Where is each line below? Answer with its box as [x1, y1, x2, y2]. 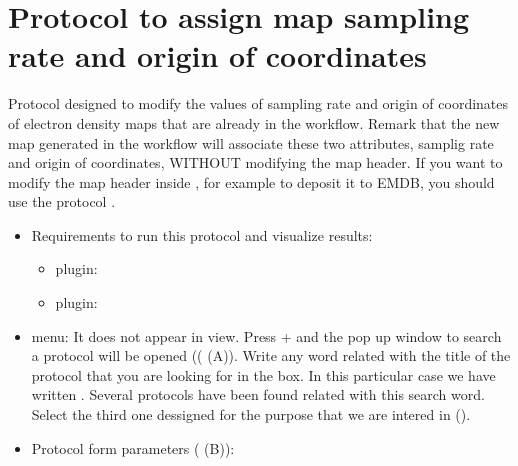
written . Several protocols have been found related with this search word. [31, 384, 485, 405]
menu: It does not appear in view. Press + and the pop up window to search [31, 325, 502, 346]
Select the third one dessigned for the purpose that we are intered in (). [31, 404, 471, 425]
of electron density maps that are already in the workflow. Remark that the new [8, 112, 500, 133]
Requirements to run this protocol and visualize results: [31, 224, 373, 245]
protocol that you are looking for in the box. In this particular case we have [31, 364, 496, 385]
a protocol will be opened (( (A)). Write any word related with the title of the [31, 345, 511, 366]
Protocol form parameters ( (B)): [31, 437, 235, 458]
